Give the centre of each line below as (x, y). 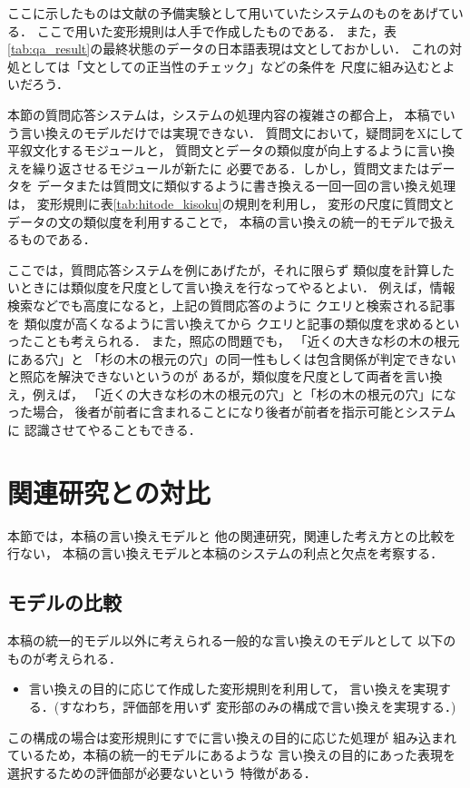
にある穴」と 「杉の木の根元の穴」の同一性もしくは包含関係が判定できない (232, 358)
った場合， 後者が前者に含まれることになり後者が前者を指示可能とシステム (232, 412)
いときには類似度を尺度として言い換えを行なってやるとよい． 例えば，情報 (231, 287)
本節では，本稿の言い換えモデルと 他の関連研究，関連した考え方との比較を (232, 535)
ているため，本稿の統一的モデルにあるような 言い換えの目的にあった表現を (231, 755)
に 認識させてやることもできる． (104, 430)
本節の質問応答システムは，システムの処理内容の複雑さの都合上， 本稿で (225, 114)
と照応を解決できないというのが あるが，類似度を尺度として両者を (206, 376)
